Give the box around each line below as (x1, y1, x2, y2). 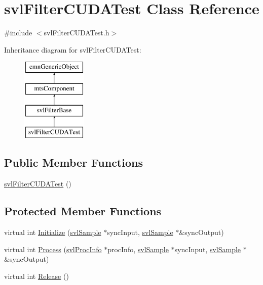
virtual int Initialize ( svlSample (4, 227, 101, 238)
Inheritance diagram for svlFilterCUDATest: (4, 44, 141, 55)
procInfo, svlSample (107, 244, 169, 254)
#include (4, 27, 32, 38)
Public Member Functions (4, 155, 143, 170)
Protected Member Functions (4, 203, 162, 219)
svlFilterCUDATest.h (44, 27, 109, 38)
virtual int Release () (4, 270, 69, 281)
